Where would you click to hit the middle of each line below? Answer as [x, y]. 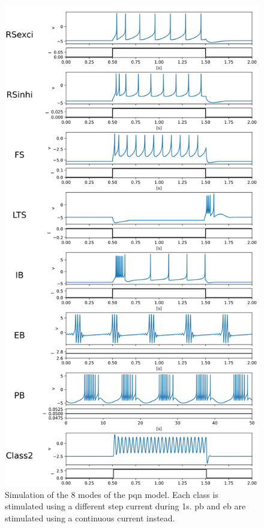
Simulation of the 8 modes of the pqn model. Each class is [112, 494]
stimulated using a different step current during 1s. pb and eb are [125, 506]
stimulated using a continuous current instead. [90, 517]
